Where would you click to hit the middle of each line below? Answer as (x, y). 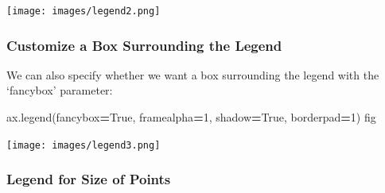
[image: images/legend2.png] (84, 11)
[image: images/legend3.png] (84, 145)
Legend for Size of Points (89, 179)
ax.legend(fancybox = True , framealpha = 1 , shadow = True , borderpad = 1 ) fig (191, 117)
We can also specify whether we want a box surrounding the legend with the (193, 74)
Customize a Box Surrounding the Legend (144, 45)
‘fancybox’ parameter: (60, 90)
